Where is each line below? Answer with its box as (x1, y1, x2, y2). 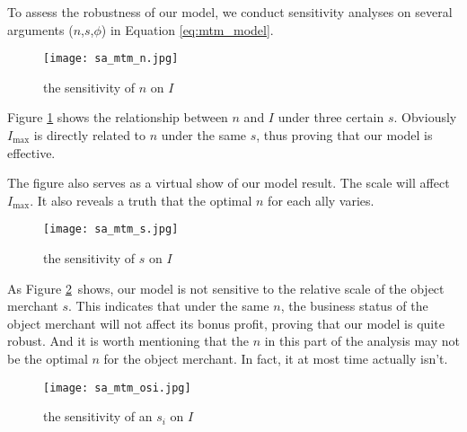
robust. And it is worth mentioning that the (7, 331, 249, 350)
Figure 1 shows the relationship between (7, 108, 228, 127)
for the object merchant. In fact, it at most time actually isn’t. (103, 349, 448, 368)
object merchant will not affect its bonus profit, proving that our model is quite (7, 313, 445, 332)
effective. (7, 143, 56, 162)
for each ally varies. (268, 190, 374, 209)
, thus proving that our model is (256, 126, 433, 145)
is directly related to (33, 126, 146, 145)
